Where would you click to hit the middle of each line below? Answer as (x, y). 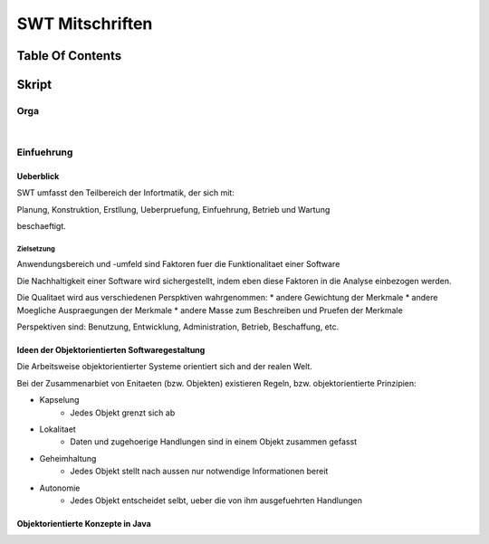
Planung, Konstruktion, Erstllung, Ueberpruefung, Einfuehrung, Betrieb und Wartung (173, 209)
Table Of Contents (69, 56)
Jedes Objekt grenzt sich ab (123, 413)
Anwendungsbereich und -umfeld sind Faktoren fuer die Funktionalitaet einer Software (178, 264)
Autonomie (60, 488)
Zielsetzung (36, 249)
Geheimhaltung (68, 458)
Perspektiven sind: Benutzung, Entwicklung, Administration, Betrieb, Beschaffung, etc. (178, 327)
